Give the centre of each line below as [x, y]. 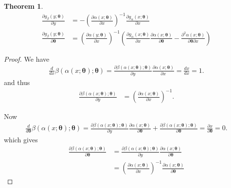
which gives [21, 140]
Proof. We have [27, 59]
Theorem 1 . [24, 6]
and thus [17, 82]
